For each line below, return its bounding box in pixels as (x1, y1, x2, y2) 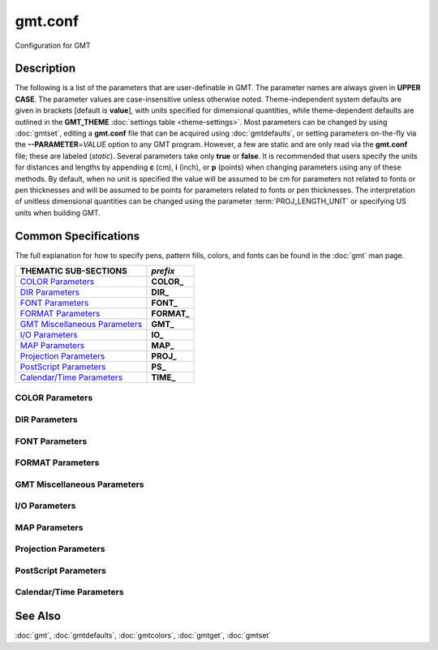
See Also (15, 609, 61, 623)
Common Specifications (15, 229, 140, 243)
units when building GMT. (15, 208, 101, 217)
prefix (151, 265, 175, 277)
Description (15, 62, 76, 75)
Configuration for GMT (15, 41, 91, 50)
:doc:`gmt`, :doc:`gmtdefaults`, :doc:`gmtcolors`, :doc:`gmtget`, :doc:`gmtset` (15, 631, 272, 640)
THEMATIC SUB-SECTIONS (19, 265, 127, 277)
